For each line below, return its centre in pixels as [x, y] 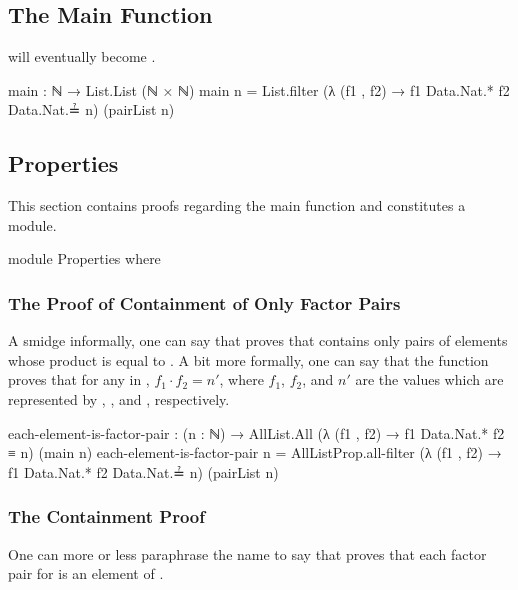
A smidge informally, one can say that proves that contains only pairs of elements [258, 340]
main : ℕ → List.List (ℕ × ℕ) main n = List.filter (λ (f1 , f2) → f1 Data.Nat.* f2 [259, 89]
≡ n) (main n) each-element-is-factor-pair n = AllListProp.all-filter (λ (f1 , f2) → [255, 452]
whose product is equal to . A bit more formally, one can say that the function [248, 359]
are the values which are [429, 379]
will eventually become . [82, 56]
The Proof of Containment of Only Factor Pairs [204, 302]
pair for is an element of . [86, 573]
